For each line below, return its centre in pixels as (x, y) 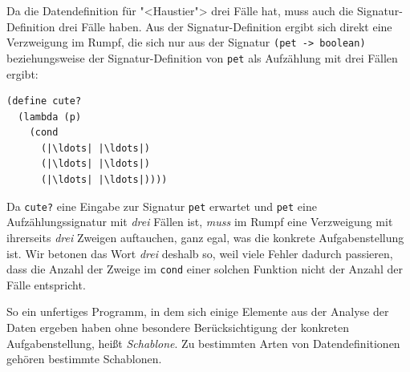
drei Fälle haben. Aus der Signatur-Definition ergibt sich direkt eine (225, 26)
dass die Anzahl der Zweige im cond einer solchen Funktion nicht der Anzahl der (205, 269)
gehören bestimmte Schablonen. (84, 359)
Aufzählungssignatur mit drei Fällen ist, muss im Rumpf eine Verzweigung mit (200, 222)
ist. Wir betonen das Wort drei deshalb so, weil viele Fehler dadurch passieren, (200, 253)
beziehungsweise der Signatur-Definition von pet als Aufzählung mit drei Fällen (202, 57)
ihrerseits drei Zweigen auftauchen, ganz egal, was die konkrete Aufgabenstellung (205, 237)
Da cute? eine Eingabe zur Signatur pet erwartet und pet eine (162, 206)
